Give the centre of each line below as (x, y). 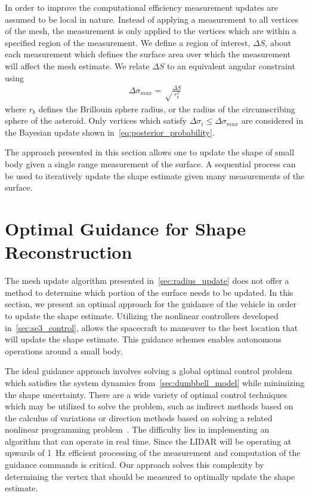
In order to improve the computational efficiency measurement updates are (142, 7)
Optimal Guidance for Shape (125, 229)
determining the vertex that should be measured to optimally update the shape (150, 476)
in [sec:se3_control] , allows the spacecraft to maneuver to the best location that (152, 327)
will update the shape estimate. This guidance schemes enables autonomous (143, 339)
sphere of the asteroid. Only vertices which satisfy (96, 120)
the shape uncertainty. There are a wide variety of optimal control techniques (146, 394)
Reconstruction (69, 252)
